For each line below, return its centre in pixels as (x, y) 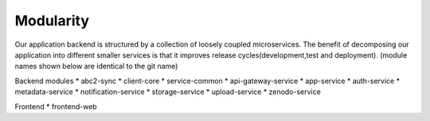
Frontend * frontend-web (56, 106)
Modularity (52, 21)
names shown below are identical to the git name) (96, 66)
